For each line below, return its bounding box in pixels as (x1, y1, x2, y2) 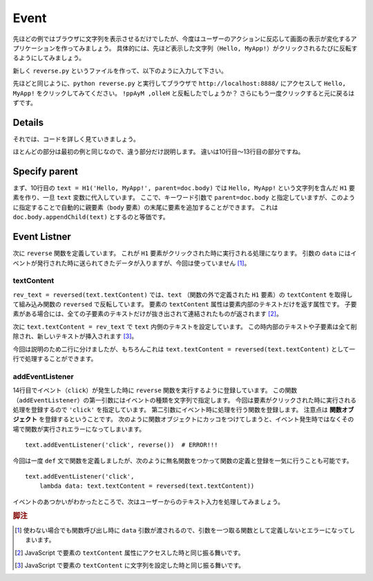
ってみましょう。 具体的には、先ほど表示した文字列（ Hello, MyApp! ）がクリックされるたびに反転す (66, 44, 358, 52)
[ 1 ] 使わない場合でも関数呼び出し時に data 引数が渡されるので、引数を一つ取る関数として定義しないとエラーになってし (15, 526, 356, 534)
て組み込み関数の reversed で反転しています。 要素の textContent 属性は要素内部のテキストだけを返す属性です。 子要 (12, 300, 357, 308)
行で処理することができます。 (12, 355, 97, 363)
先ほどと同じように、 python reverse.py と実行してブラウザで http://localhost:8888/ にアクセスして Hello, (12, 80, 347, 88)
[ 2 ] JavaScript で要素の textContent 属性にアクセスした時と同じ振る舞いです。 (15, 548, 245, 557)
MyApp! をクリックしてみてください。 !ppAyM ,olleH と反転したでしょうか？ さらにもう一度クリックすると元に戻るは (12, 89, 355, 97)
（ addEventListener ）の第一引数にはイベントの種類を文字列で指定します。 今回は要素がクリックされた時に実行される (12, 396, 357, 404)
